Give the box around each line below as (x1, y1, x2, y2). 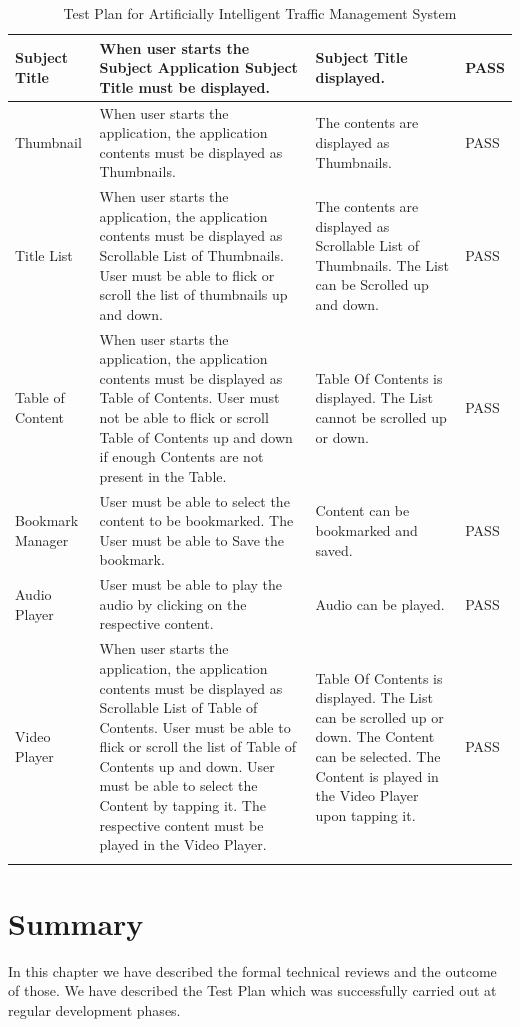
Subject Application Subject (99, 57, 298, 78)
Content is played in (315, 765, 439, 786)
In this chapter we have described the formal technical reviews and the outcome (8, 960, 497, 981)
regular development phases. (8, 999, 181, 1020)
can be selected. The (315, 746, 441, 767)
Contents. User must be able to (99, 716, 291, 737)
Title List (15, 245, 73, 266)
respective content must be (99, 814, 264, 835)
